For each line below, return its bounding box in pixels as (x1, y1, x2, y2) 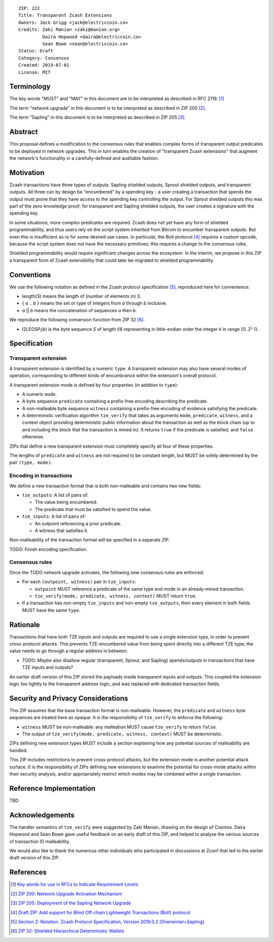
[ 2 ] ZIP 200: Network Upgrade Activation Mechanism (11, 891, 122, 897)
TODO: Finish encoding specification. (9, 546, 88, 552)
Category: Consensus (18, 55, 70, 61)
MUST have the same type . (22, 607, 81, 613)
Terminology (9, 82, 51, 91)
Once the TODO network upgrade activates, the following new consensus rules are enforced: (9, 569, 204, 576)
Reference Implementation (9, 784, 96, 793)
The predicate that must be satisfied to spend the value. (35, 506, 152, 512)
